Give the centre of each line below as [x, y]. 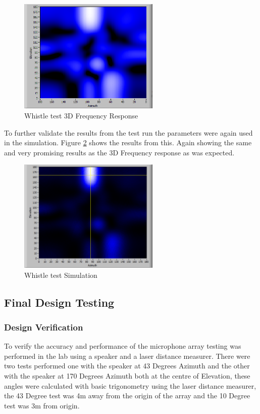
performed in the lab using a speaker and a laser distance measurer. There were [127, 356]
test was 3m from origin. [42, 405]
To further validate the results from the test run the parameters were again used [128, 132]
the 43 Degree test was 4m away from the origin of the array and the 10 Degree [127, 396]
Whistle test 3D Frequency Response [81, 115]
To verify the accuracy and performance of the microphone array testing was [123, 346]
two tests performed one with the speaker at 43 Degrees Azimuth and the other [127, 366]
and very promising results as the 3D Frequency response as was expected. [119, 152]
